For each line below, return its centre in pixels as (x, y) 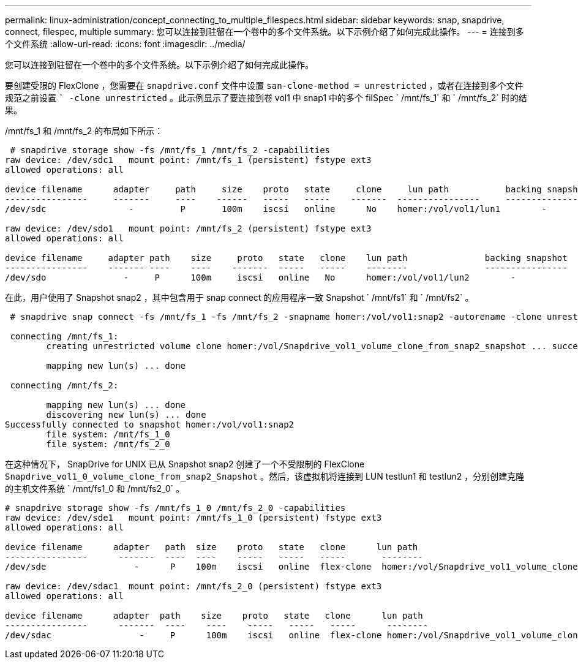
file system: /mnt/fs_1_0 (108, 434)
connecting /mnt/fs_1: (64, 336)
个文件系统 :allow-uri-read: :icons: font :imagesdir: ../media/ (125, 44)
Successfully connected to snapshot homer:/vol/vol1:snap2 (150, 424)
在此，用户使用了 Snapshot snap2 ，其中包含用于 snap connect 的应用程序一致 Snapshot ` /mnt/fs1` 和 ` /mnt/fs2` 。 (239, 297)
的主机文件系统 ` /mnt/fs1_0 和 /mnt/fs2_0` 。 (95, 489)
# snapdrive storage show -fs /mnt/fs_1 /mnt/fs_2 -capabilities (170, 150)
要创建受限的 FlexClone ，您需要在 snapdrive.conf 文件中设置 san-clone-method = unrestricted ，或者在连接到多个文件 (264, 85)
